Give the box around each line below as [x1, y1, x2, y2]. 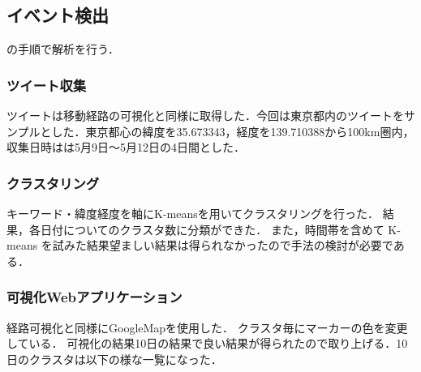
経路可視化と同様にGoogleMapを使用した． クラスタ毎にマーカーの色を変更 [6, 319, 408, 336]
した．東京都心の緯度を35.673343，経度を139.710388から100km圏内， [51, 122, 415, 139]
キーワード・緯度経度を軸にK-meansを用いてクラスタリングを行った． [6, 205, 380, 222]
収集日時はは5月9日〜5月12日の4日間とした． [6, 139, 245, 156]
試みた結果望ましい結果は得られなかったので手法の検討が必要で [52, 237, 393, 254]
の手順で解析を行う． [6, 41, 119, 58]
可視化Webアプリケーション [6, 287, 183, 307]
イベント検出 [6, 2, 109, 28]
